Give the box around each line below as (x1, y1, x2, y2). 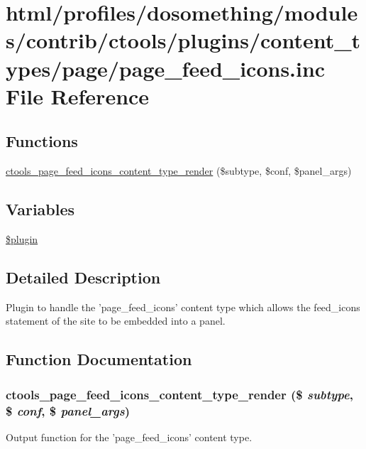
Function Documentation (6, 348, 192, 370)
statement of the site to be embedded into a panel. (6, 313, 226, 328)
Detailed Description (6, 266, 161, 288)
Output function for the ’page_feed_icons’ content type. (6, 429, 253, 444)
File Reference (6, 81, 150, 110)
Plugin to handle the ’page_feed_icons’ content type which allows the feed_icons (6, 299, 360, 314)
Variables (6, 198, 75, 220)
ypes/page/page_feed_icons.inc (6, 53, 326, 82)
